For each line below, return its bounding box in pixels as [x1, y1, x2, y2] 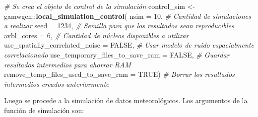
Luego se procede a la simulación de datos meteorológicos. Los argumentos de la [4, 95, 248, 106]
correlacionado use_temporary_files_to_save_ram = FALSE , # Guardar [4, 49, 230, 59]
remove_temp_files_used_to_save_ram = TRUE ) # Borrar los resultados [4, 69, 235, 79]
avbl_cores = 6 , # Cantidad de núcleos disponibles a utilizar [4, 30, 189, 40]
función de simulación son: [4, 105, 84, 115]
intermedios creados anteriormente [4, 78, 109, 89]
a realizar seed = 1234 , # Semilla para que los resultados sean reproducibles [4, 20, 234, 31]
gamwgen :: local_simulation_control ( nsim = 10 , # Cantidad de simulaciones [4, 10, 251, 21]
